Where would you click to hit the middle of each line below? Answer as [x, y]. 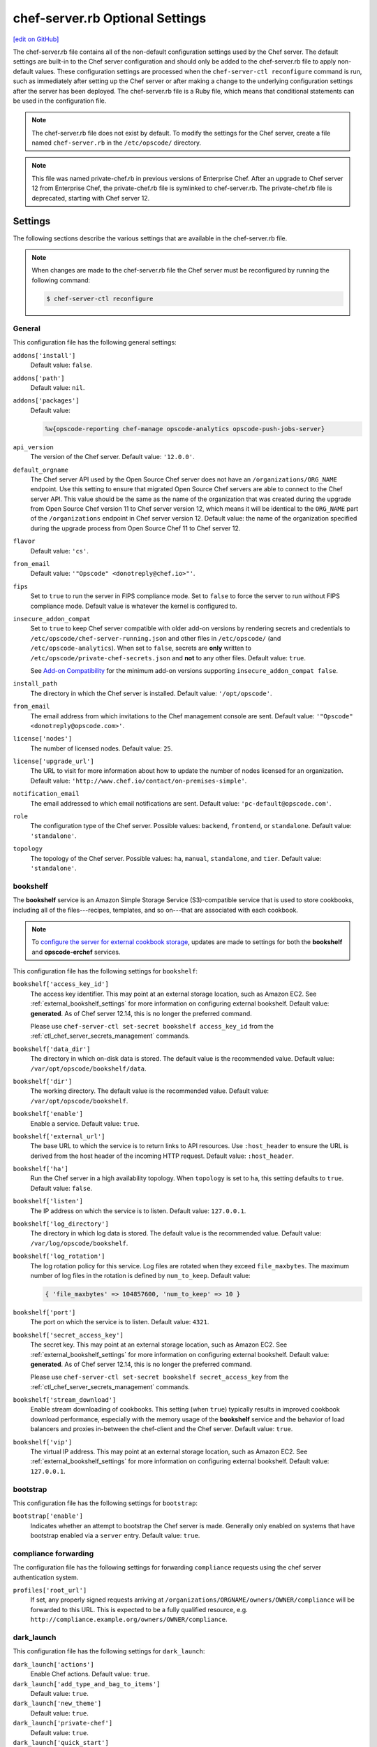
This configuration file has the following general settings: [95, 342]
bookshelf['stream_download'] [65, 1400]
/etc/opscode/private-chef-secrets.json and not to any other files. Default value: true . [168, 658]
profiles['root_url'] [50, 1590]
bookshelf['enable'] [48, 1114]
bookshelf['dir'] [43, 1081]
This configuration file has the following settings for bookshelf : [105, 971]
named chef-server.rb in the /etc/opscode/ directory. [117, 143]
